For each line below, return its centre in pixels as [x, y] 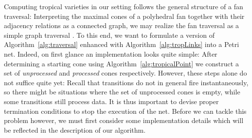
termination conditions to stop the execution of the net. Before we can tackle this [125, 111]
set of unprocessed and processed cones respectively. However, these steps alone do [126, 73]
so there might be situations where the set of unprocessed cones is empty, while [122, 92]
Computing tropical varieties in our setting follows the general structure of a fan [124, 6]
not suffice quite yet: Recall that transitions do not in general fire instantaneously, [126, 82]
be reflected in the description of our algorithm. [75, 130]
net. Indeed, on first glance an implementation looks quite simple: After [111, 54]
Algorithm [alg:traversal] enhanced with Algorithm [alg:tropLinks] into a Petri [122, 44]
